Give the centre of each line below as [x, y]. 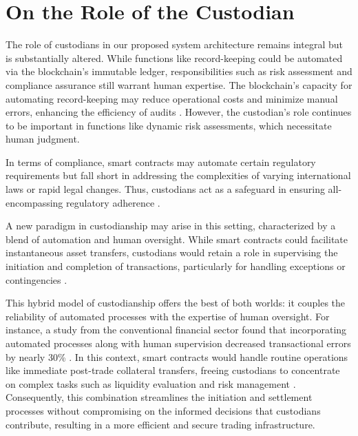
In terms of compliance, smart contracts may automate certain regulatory [161, 162]
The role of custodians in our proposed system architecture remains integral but [174, 44]
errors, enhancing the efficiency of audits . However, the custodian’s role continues [179, 112]
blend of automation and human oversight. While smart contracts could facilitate [177, 239]
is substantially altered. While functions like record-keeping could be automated [174, 58]
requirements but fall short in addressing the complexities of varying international [178, 175]
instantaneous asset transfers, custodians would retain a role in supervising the [172, 252]
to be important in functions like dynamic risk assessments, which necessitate [169, 125]
